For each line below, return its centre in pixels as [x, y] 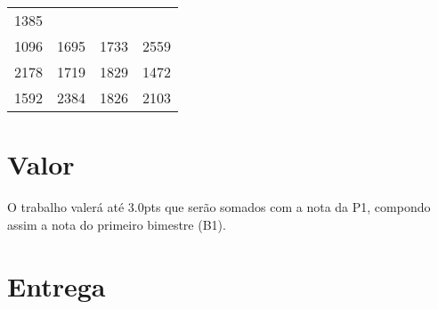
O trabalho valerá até [66, 207]
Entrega [57, 285]
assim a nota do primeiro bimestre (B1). [117, 224]
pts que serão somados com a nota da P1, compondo [287, 207]
